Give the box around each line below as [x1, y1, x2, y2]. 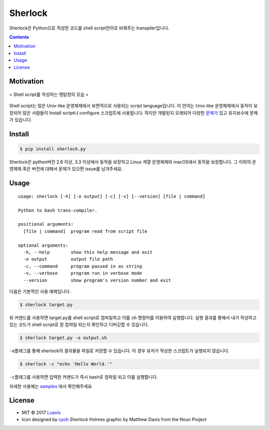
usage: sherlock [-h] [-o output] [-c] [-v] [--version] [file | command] [18, 193, 205, 199]
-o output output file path [23, 256, 113, 262]
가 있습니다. [9, 117, 32, 123]
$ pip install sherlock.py [19, 146, 86, 152]
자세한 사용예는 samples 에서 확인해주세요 [9, 383, 92, 389]
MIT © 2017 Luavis [21, 410, 61, 416]
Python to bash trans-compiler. [18, 207, 97, 213]
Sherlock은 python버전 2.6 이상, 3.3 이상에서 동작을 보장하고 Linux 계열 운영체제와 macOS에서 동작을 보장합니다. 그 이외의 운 [9, 159, 256, 165]
